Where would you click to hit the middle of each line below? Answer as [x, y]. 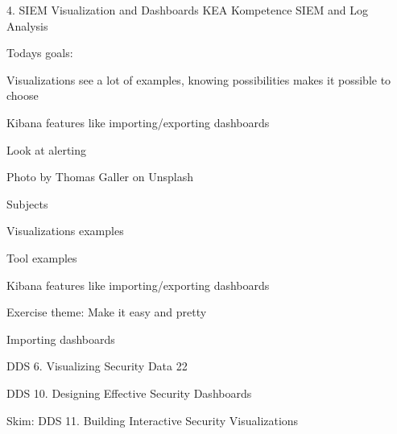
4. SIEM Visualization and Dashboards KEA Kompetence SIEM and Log [187, 10]
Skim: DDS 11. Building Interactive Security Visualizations [153, 420]
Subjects [27, 203]
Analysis [27, 25]
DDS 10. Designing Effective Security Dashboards [129, 393]
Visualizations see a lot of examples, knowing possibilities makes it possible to [199, 79]
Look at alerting [47, 149]
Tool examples [42, 257]
